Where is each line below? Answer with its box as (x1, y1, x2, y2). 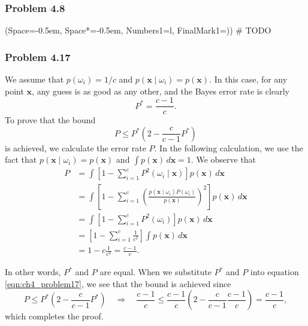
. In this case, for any (209, 73, 288, 86)
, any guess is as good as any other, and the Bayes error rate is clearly (32, 84, 289, 97)
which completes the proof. (5, 310, 104, 322)
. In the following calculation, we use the (154, 141, 303, 154)
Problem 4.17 (5, 49, 71, 64)
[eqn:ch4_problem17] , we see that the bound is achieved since (5, 277, 231, 290)
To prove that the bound (5, 114, 96, 126)
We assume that (5, 73, 64, 86)
